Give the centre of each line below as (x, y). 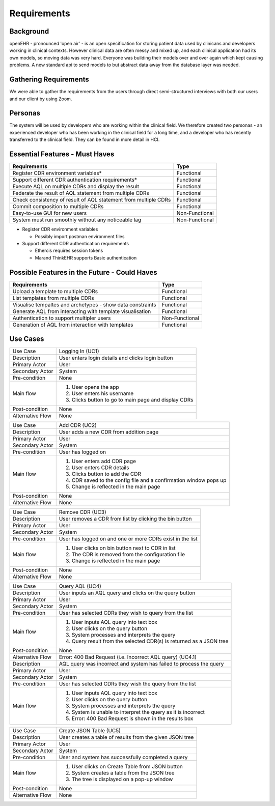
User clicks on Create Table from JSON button (127, 767)
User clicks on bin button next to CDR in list (123, 548)
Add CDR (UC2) (78, 425)
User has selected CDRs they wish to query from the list (126, 613)
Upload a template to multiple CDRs (55, 291)
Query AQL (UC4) (80, 586)
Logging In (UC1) (79, 351)
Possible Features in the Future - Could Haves (83, 272)
